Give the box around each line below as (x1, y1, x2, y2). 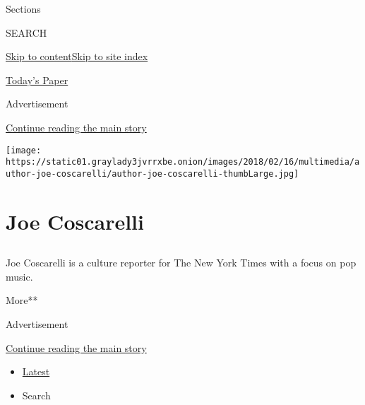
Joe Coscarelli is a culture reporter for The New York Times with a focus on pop (6, 255, 357, 270)
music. (6, 269, 33, 283)
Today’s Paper (6, 72, 68, 87)
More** (6, 293, 38, 307)
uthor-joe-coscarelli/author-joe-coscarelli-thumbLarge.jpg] (6, 168, 299, 179)
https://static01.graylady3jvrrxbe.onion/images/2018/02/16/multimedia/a (6, 157, 360, 168)
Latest (22, 364, 50, 379)
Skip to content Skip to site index (6, 49, 148, 64)
